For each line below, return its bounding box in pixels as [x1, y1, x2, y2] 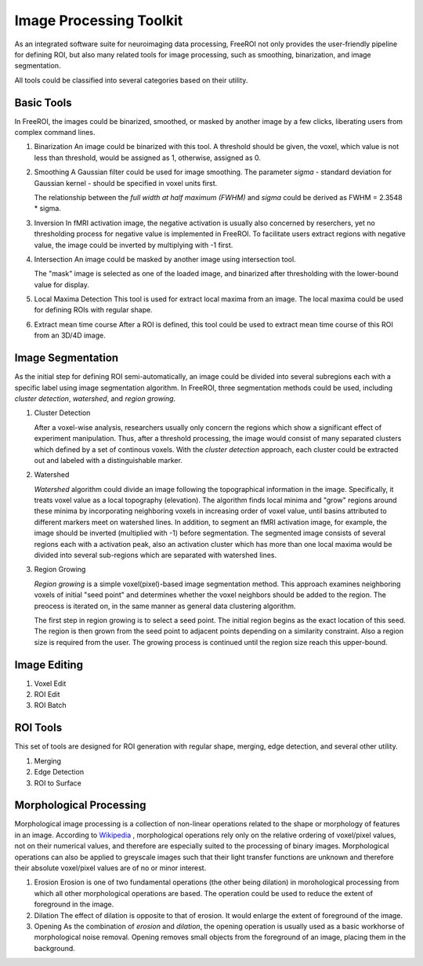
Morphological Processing [14, 799, 146, 812]
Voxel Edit [34, 679, 67, 688]
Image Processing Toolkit [14, 12, 183, 29]
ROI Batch [34, 701, 67, 710]
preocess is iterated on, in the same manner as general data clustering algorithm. [34, 601, 297, 611]
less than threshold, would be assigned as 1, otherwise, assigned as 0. [34, 153, 262, 162]
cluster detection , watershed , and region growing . [14, 393, 176, 403]
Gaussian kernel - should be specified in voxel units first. [34, 178, 218, 188]
